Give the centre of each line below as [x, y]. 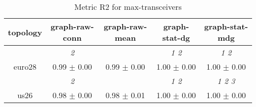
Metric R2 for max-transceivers [128, 7]
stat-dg [176, 38]
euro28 [25, 67]
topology [25, 32]
